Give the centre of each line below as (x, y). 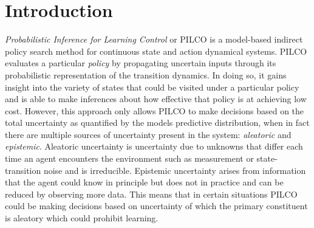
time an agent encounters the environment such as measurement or (129, 158)
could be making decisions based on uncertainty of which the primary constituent (156, 206)
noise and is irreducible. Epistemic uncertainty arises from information (175, 170)
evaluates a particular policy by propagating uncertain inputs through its (141, 63)
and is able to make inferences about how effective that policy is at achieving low (156, 99)
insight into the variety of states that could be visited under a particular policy (152, 87)
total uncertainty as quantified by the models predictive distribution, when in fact (157, 123)
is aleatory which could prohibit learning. (82, 218)
